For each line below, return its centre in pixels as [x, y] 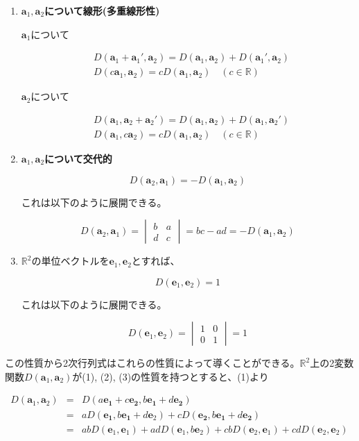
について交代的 [78, 158]
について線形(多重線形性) [102, 10]
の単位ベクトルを [70, 261]
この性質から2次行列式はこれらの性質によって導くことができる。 [152, 363]
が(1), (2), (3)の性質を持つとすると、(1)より [170, 376]
